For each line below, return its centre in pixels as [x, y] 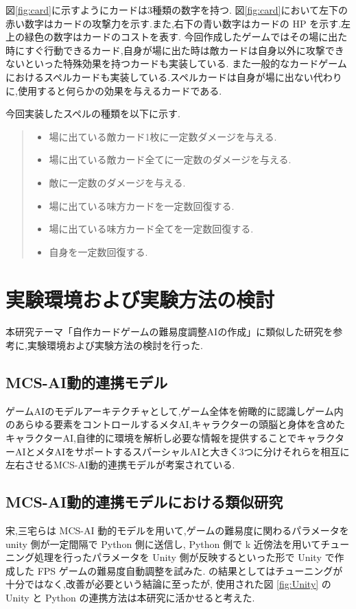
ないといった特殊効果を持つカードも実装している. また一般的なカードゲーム [176, 63]
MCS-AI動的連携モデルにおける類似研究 [144, 502]
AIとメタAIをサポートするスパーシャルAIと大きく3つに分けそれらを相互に [182, 451]
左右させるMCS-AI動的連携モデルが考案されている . [120, 465]
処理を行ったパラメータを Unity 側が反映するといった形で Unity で [184, 557]
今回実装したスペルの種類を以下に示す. [93, 114]
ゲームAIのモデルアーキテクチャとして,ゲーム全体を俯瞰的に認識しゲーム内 [175, 410]
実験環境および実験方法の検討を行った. [115, 345]
